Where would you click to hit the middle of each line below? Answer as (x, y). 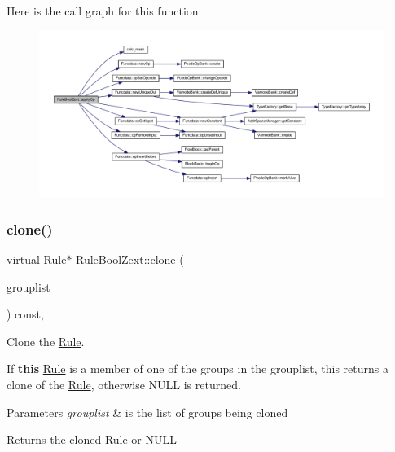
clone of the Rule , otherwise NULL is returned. (124, 384)
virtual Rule (37, 259)
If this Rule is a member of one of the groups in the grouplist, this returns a (197, 369)
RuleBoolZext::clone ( (130, 259)
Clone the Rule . (46, 341)
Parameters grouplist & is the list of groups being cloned (147, 412)
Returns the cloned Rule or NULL (92, 439)
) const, (25, 314)
